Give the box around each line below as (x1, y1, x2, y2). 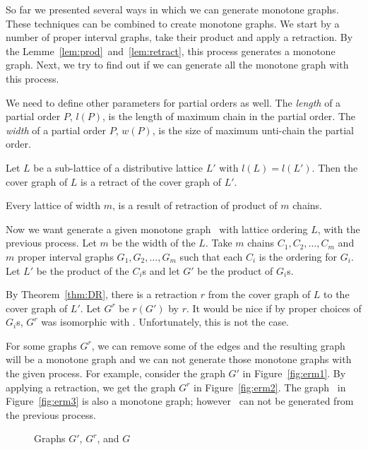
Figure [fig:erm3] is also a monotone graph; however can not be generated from (6, 393, 354, 408)
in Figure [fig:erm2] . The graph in (194, 379, 346, 394)
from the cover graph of (208, 287, 311, 302)
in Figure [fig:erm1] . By (242, 366, 346, 381)
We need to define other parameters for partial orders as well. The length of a (6, 95, 341, 109)
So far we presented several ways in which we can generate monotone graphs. (6, 2, 339, 16)
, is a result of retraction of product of (112, 198, 278, 213)
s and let (142, 263, 180, 278)
